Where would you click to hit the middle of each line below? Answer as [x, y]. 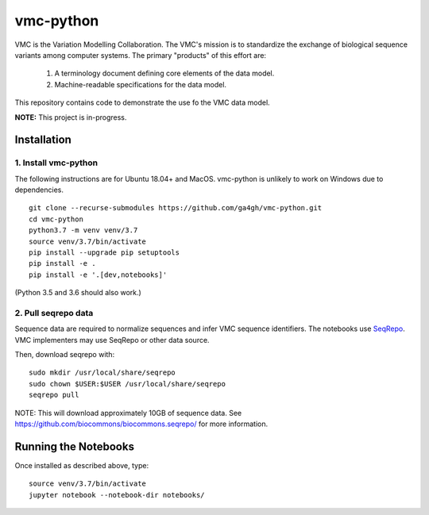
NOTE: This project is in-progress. [71, 117]
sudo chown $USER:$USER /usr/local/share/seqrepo [128, 384]
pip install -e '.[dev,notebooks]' [98, 275]
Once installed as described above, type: [82, 465]
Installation [43, 140]
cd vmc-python [56, 219]
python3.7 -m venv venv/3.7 [83, 231]
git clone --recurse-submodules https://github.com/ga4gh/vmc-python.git [176, 208]
